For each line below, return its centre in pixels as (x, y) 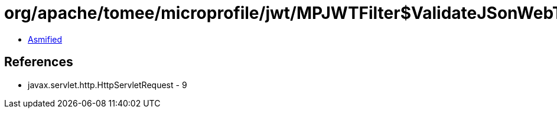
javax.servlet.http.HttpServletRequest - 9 (108, 85)
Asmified (45, 39)
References (39, 62)
